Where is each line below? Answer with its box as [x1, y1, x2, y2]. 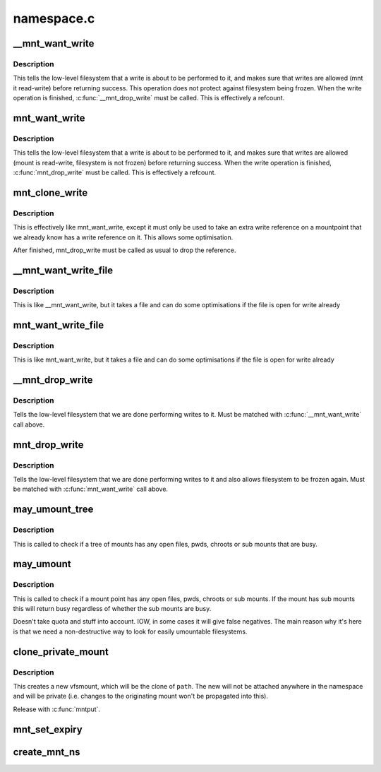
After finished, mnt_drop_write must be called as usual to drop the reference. [13, 246, 236, 254]
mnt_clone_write [13, 186, 88, 198]
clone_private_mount [13, 646, 109, 658]
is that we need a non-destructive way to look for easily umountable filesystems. [13, 627, 248, 636]
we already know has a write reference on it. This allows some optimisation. [13, 233, 234, 242]
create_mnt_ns [13, 746, 80, 758]
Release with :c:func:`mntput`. [13, 705, 101, 713]
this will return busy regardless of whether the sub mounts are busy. [13, 605, 212, 613]
